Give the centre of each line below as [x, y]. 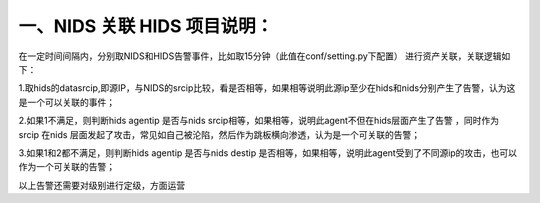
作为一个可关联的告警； [66, 167]
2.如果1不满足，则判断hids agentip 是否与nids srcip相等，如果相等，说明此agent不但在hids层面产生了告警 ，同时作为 [259, 121]
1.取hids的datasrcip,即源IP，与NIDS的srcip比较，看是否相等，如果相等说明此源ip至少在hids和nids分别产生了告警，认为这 [267, 88]
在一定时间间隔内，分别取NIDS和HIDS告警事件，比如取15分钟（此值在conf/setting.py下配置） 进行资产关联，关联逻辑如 [264, 56]
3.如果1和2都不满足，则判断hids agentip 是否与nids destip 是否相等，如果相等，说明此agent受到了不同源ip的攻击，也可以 [268, 152]
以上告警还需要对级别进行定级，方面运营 [101, 185]
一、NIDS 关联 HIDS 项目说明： [146, 26]
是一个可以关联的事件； [66, 102]
